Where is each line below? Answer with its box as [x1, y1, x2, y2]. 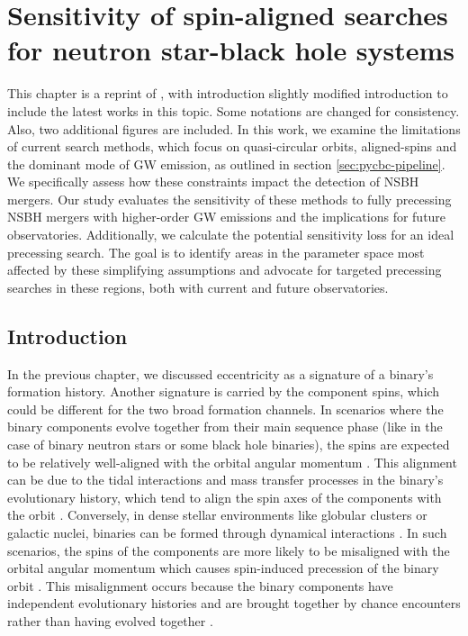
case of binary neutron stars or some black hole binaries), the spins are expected [7, 435, 450, 454]
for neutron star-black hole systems [7, 32, 455, 68]
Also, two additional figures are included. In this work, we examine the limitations [7, 119, 461, 138]
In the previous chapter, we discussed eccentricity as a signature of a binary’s [7, 364, 434, 383]
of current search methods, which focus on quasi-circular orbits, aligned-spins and [7, 137, 457, 156]
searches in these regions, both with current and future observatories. [7, 277, 389, 296]
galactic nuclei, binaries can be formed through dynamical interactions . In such [7, 522, 447, 541]
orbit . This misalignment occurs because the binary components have [7, 576, 393, 595]
